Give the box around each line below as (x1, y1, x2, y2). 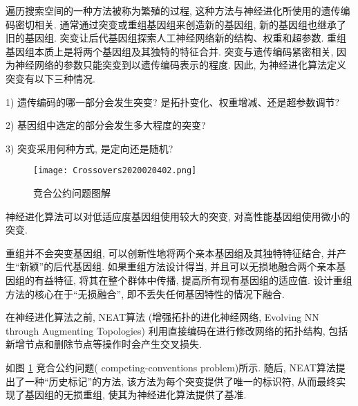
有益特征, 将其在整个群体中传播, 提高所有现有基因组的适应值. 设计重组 (34, 272, 352, 287)
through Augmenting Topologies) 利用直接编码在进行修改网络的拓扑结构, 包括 (6, 323, 348, 337)
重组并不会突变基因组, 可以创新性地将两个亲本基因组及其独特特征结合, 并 (6, 245, 337, 260)
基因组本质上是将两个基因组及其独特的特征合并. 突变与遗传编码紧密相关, (6, 44, 334, 58)
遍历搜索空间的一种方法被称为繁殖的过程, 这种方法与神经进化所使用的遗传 (6, 3, 341, 17)
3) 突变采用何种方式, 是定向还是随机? (6, 141, 173, 155)
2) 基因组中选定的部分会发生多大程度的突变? (6, 118, 206, 132)
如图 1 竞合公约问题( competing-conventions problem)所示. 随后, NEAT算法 (6, 360, 336, 374)
